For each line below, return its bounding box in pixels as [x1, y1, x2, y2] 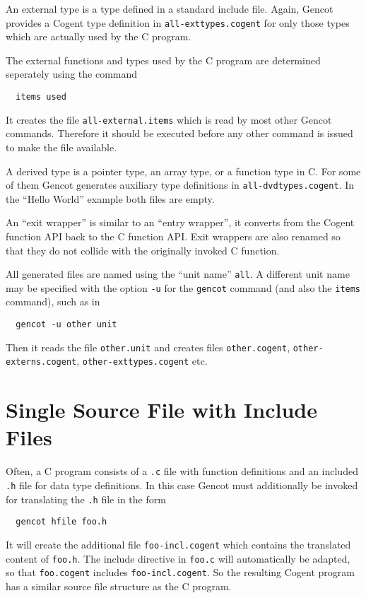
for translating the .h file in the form [6, 491, 166, 506]
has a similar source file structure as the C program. [6, 578, 232, 593]
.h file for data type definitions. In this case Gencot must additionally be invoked [6, 478, 358, 492]
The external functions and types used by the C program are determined [6, 52, 321, 67]
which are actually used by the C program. [6, 29, 191, 44]
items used [16, 92, 66, 102]
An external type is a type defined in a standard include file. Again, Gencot [6, 1, 333, 16]
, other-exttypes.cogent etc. [76, 353, 208, 368]
